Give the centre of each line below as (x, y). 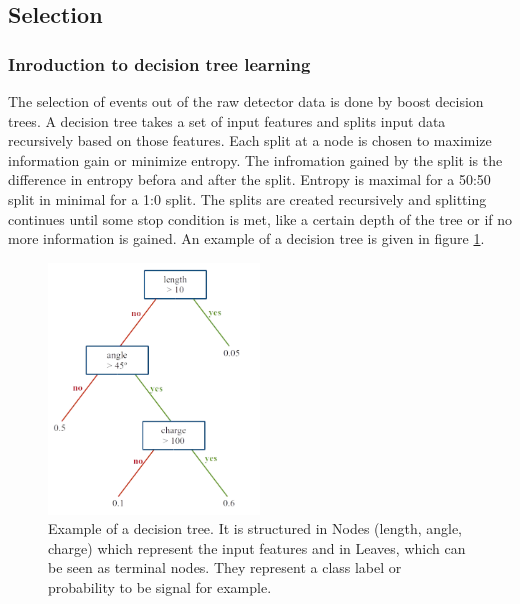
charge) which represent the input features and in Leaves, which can (257, 547)
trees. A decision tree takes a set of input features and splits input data (227, 120)
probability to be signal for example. (160, 586)
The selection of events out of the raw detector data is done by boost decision (246, 101)
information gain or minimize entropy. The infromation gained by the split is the (255, 159)
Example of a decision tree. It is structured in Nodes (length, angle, (255, 528)
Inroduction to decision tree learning (159, 63)
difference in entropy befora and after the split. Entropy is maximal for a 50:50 (249, 179)
